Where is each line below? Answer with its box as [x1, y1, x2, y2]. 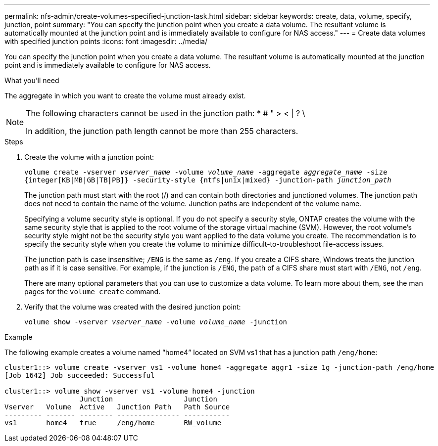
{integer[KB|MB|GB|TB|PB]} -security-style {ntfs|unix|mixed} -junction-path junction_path [24, 176, 391, 184]
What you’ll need [4, 76, 59, 85]
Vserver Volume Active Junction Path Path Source [4, 403, 230, 411]
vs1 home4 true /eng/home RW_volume [4, 419, 222, 427]
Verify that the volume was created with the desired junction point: [24, 303, 241, 311]
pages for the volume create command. [24, 287, 161, 296]
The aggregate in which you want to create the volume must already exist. [4, 91, 246, 100]
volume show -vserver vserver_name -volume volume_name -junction [24, 318, 288, 326]
